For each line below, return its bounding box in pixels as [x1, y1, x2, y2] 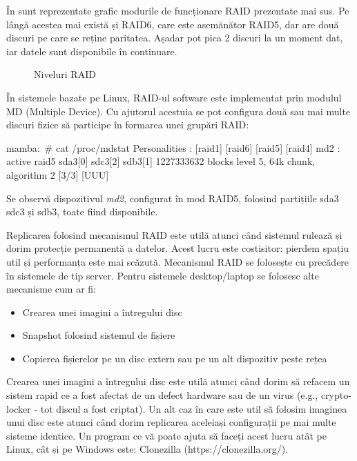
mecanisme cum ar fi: [6, 282, 96, 296]
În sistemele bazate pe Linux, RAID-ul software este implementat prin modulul [6, 90, 342, 104]
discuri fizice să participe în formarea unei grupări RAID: [6, 117, 249, 132]
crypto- [320, 388, 351, 402]
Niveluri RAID [34, 67, 96, 81]
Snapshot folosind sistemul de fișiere [22, 328, 175, 342]
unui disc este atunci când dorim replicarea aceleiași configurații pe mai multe [6, 415, 336, 429]
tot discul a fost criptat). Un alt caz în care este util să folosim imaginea [40, 401, 347, 415]
